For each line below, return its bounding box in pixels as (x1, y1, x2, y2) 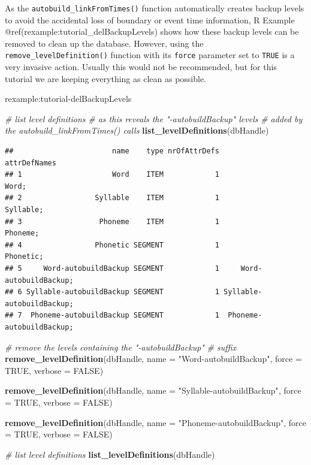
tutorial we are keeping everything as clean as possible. (5, 72, 207, 84)
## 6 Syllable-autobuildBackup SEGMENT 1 (5, 288, 219, 297)
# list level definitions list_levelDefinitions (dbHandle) (5, 448, 215, 460)
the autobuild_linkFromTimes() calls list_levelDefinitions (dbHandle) (5, 124, 269, 137)
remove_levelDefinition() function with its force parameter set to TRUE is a (5, 49, 295, 61)
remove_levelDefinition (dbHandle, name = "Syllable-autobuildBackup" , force (5, 384, 301, 397)
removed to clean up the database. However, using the (5, 37, 204, 49)
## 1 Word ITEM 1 (5, 170, 219, 179)
